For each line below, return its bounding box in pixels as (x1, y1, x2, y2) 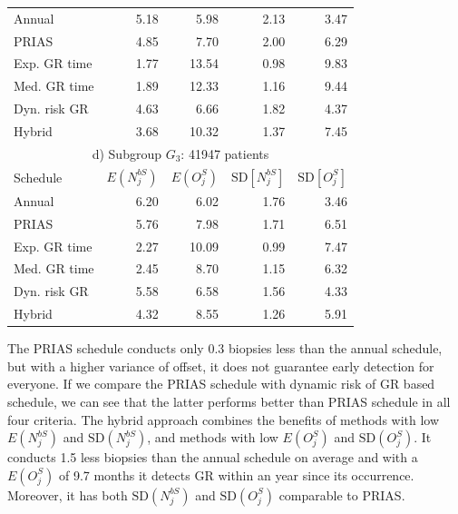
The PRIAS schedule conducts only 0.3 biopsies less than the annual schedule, (7, 339, 443, 358)
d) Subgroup (92, 143, 161, 163)
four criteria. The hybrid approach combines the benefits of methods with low (7, 410, 440, 429)
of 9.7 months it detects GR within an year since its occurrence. (58, 465, 414, 484)
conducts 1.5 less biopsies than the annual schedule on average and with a (7, 448, 418, 467)
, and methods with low (147, 428, 278, 447)
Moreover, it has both (7, 485, 128, 504)
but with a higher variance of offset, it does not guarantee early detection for (7, 356, 434, 375)
